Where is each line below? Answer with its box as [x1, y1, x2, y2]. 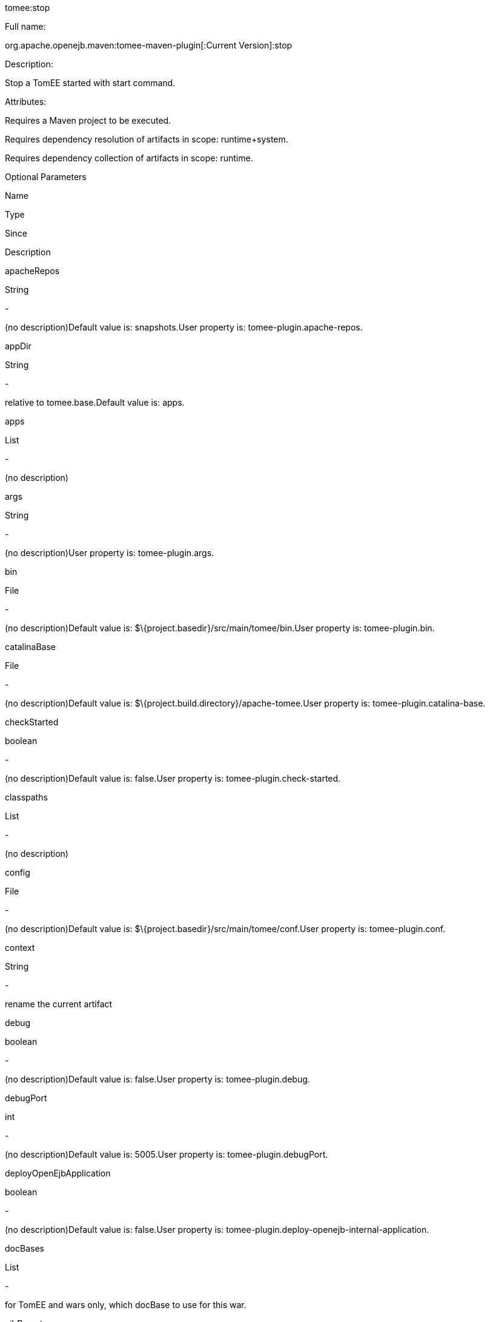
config [5, 867, 30, 877]
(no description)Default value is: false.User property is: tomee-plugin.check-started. [5, 773, 341, 783]
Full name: [5, 21, 46, 32]
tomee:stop [5, 2, 50, 13]
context [5, 942, 35, 953]
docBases [5, 1243, 44, 1253]
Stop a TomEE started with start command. [5, 78, 176, 88]
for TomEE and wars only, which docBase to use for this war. [5, 1300, 247, 1310]
